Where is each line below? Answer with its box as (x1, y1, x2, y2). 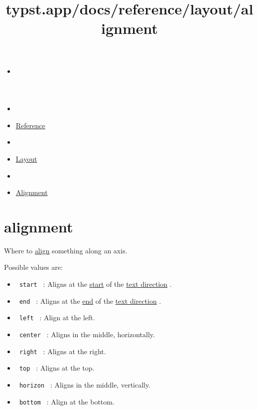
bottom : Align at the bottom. (19, 396, 115, 407)
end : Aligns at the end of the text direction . (19, 295, 161, 306)
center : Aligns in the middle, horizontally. (19, 329, 155, 339)
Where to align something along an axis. (4, 245, 128, 255)
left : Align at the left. (19, 312, 95, 323)
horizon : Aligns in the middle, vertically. (19, 379, 151, 390)
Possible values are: (4, 262, 63, 272)
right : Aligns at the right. (19, 346, 106, 356)
